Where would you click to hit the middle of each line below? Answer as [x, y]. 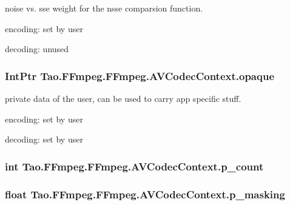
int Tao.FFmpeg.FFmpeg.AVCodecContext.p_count [134, 166]
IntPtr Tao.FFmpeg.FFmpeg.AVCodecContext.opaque [140, 76]
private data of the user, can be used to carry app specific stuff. [123, 98]
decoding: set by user [44, 139]
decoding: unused [37, 49]
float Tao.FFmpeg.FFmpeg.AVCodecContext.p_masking [145, 194]
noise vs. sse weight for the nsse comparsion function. [104, 8]
